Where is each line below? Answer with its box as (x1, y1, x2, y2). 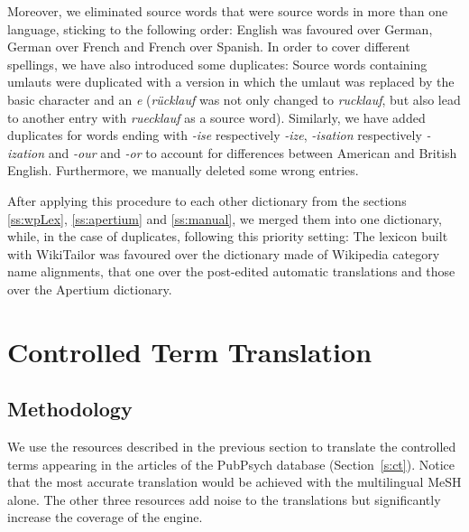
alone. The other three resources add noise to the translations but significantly (7, 490, 441, 509)
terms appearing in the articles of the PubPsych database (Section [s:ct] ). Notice (7, 454, 455, 473)
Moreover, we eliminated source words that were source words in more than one (7, 2, 448, 20)
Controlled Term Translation (7, 332, 372, 369)
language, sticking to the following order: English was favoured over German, (7, 19, 433, 38)
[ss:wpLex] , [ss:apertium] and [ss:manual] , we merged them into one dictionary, (7, 209, 442, 228)
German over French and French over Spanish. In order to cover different (7, 37, 410, 56)
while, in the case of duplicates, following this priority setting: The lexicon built (7, 227, 448, 246)
